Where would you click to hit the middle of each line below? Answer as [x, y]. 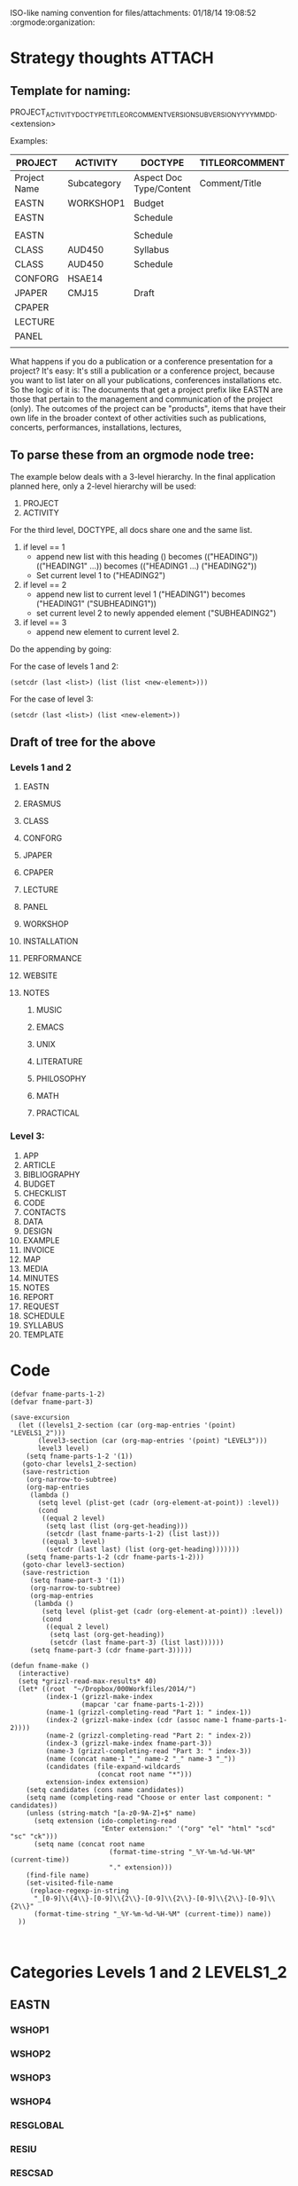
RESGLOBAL [37, 2125]
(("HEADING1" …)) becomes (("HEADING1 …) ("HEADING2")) [146, 566]
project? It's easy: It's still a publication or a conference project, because [142, 371]
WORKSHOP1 [96, 203]
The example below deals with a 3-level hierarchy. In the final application [143, 476]
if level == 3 [45, 622]
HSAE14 [85, 278]
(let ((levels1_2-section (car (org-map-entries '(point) [127, 1425]
